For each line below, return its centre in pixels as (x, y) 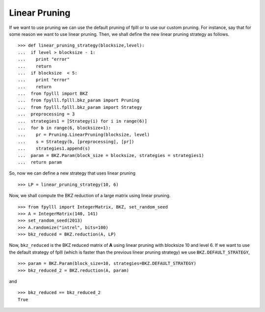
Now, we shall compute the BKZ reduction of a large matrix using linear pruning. (90, 196)
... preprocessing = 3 (46, 114)
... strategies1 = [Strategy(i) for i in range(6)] (82, 121)
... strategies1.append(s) (54, 149)
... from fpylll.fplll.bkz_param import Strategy (80, 107)
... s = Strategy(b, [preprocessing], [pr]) (76, 142)
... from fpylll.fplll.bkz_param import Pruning (79, 100)
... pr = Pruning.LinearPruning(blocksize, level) (84, 135)
